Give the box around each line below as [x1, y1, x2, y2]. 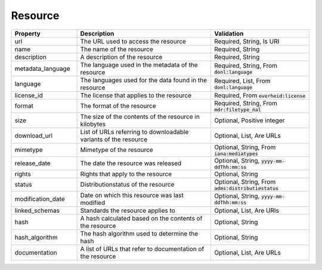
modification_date [14, 194, 65, 203]
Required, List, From [214, 77, 271, 85]
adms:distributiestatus [214, 185, 279, 191]
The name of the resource [80, 45, 153, 53]
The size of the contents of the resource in [80, 112, 200, 120]
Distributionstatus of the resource [80, 181, 175, 189]
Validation [214, 29, 244, 38]
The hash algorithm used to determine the [80, 229, 199, 238]
